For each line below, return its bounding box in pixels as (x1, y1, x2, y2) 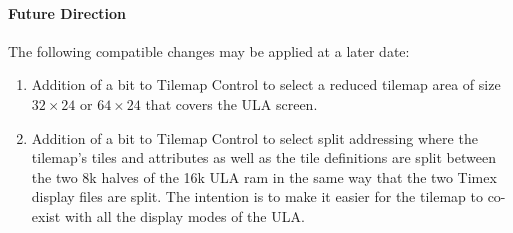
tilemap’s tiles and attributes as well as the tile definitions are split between (31, 147, 496, 168)
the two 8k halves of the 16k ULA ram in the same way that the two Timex (31, 166, 497, 187)
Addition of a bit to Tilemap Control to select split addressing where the (31, 127, 478, 148)
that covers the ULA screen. (145, 93, 318, 114)
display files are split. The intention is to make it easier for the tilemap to (31, 186, 483, 207)
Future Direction (8, 2, 127, 23)
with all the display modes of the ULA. (64, 205, 305, 226)
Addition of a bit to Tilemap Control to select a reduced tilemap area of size (31, 74, 501, 95)
